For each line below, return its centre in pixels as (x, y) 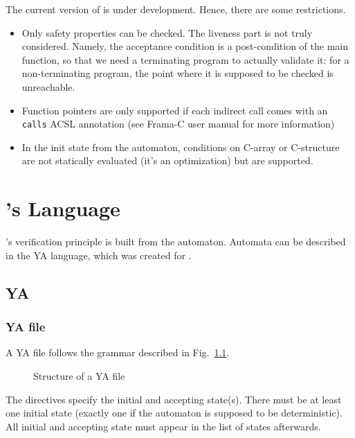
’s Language (63, 208)
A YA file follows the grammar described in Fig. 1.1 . (118, 352)
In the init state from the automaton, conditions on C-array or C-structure (181, 147)
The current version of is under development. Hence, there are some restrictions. (176, 9)
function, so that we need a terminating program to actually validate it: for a (185, 59)
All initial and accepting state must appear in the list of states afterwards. (163, 426)
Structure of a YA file (79, 375)
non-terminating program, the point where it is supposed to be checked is (177, 73)
